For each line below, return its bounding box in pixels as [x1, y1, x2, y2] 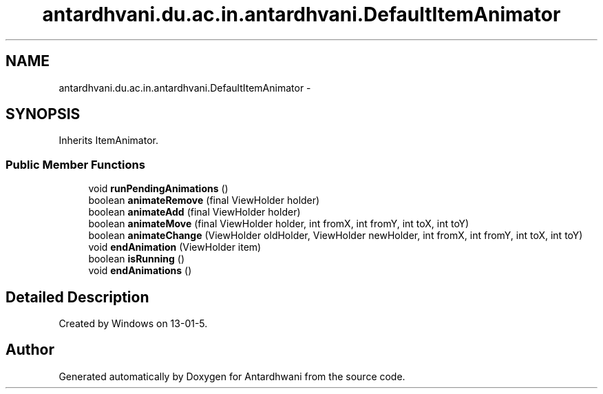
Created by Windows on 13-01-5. [59, 318, 208, 330]
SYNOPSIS [6, 105, 81, 123]
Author [6, 341, 54, 359]
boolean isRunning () [88, 253, 185, 265]
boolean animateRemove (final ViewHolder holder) [88, 194, 320, 207]
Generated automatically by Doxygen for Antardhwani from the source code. [59, 370, 405, 382]
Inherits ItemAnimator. [59, 134, 158, 147]
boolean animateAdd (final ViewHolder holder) [88, 206, 301, 218]
